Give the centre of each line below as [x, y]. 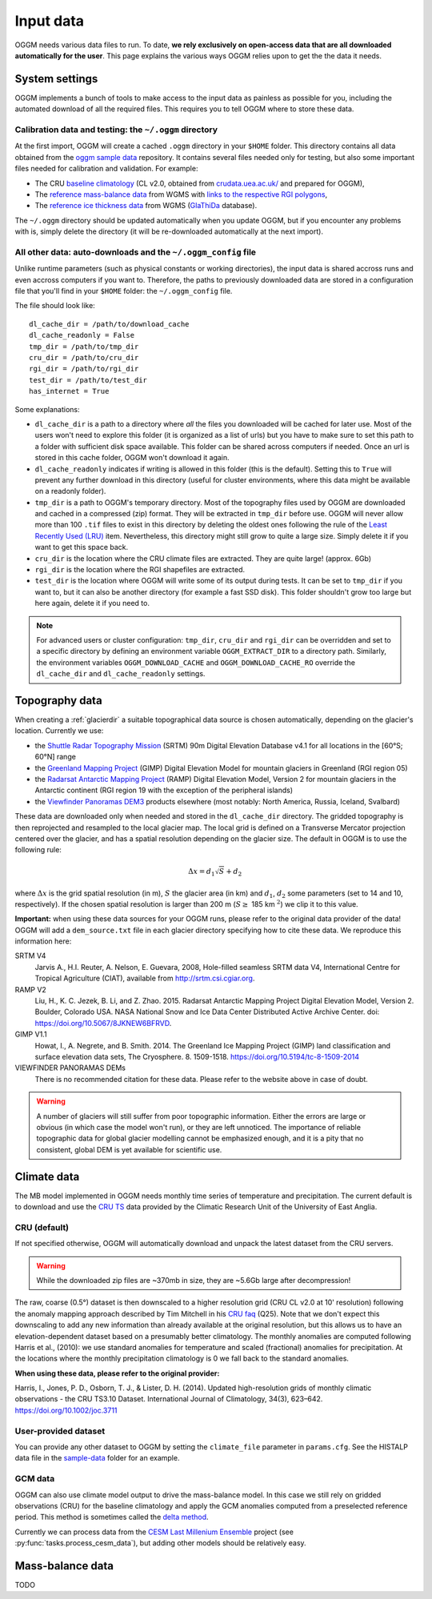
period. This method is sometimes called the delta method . [112, 1517]
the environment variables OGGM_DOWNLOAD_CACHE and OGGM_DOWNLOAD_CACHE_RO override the [196, 662]
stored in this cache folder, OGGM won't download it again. [132, 458]
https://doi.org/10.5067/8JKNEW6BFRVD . [103, 1023]
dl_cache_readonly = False [82, 335]
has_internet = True [69, 391]
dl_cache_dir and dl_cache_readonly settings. [121, 674]
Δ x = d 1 [202, 872]
